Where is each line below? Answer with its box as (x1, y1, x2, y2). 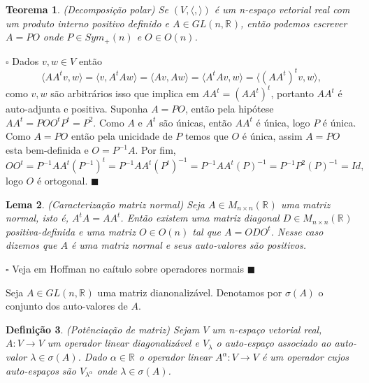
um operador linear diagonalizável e (47, 335, 199, 350)
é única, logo (256, 115, 310, 129)
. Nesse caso (270, 224, 324, 238)
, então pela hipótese (185, 101, 274, 116)
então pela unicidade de (71, 129, 173, 143)
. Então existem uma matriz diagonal (120, 210, 280, 225)
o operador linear (138, 349, 212, 364)
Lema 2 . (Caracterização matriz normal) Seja (6, 196, 205, 211)
